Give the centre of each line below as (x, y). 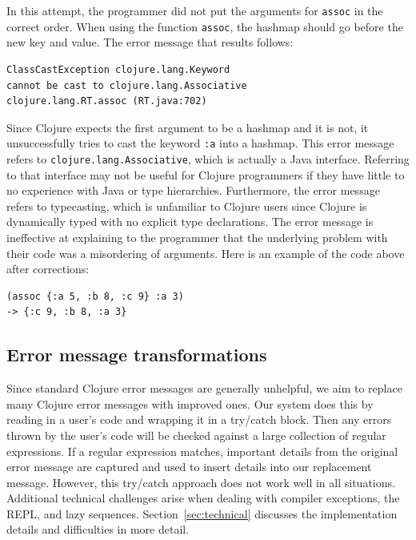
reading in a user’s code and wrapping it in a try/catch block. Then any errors (199, 419)
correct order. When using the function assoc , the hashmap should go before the (205, 26)
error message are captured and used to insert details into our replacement (189, 467)
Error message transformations (137, 355)
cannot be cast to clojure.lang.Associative (127, 85)
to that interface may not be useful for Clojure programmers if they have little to (206, 174)
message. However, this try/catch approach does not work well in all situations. (201, 482)
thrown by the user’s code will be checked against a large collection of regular (196, 435)
